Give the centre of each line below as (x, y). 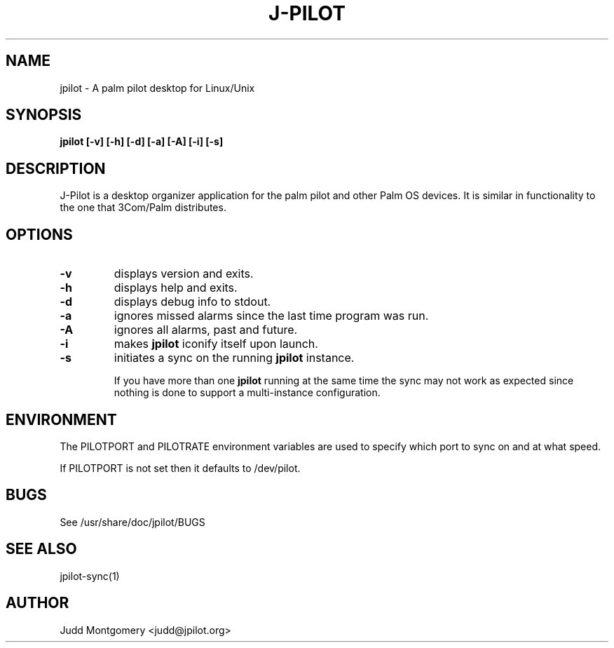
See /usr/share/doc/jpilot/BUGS (132, 522)
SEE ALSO (41, 549)
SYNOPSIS (44, 115)
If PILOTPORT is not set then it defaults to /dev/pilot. (180, 468)
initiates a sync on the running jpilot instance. (234, 358)
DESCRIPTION (56, 168)
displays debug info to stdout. (192, 302)
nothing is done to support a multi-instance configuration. (247, 393)
